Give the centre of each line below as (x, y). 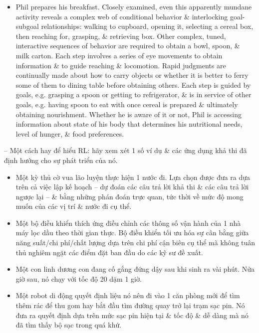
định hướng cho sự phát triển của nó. (61, 160)
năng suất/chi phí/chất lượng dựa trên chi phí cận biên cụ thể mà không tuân (135, 243)
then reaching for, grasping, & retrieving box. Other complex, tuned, (121, 36)
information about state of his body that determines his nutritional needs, (129, 124)
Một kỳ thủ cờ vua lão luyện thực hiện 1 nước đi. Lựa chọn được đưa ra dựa (133, 177)
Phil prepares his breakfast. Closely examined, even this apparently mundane (134, 6)
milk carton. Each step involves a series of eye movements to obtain (119, 55)
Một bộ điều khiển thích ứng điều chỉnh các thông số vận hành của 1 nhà (128, 223)
